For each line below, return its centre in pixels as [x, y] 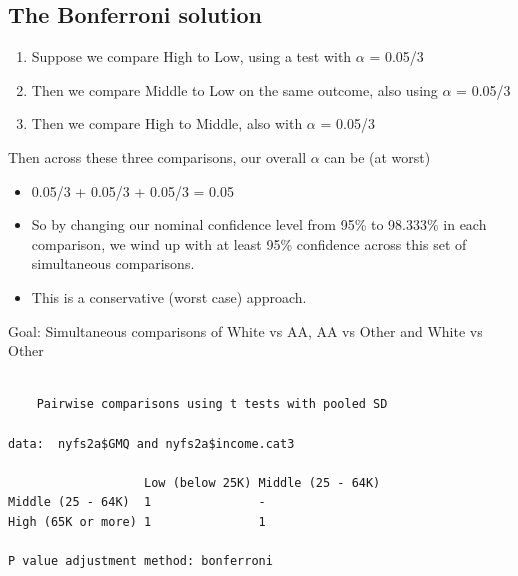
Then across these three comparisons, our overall [157, 156]
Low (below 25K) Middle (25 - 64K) [262, 482]
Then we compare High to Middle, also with [167, 123]
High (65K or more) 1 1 [137, 521]
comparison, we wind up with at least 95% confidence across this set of [249, 243]
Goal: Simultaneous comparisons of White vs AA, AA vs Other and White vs [245, 330]
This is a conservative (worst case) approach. [169, 296]
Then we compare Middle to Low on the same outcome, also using [234, 89]
